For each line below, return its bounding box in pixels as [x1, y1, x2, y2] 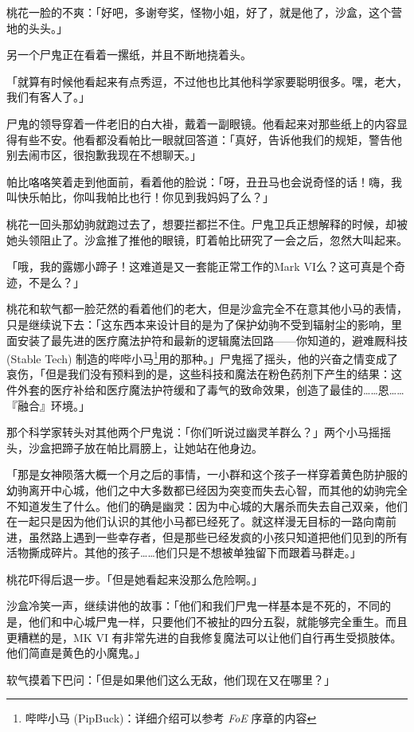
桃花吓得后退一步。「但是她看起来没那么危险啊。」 [6, 570, 263, 587]
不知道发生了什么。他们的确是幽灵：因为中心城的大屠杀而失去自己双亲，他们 [6, 497, 408, 514]
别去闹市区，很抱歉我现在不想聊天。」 [6, 147, 201, 163]
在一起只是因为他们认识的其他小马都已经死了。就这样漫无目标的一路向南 [6, 513, 385, 530]
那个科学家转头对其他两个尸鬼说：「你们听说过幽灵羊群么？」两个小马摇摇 [6, 424, 391, 440]
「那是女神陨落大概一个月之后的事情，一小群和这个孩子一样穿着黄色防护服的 [6, 466, 408, 483]
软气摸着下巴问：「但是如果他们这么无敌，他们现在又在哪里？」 [6, 671, 335, 687]
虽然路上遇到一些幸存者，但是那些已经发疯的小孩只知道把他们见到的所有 [28, 528, 408, 545]
